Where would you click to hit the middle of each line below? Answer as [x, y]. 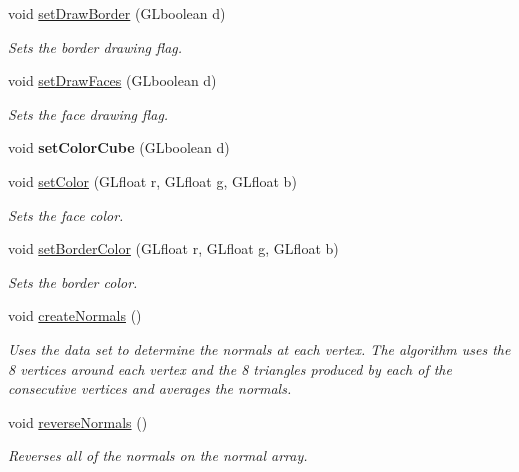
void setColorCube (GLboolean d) [119, 147]
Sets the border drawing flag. [95, 46]
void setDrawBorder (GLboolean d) [117, 13]
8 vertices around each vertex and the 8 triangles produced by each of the [230, 368]
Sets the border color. [73, 281]
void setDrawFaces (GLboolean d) [112, 80]
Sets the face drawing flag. [88, 113]
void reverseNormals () [78, 421]
